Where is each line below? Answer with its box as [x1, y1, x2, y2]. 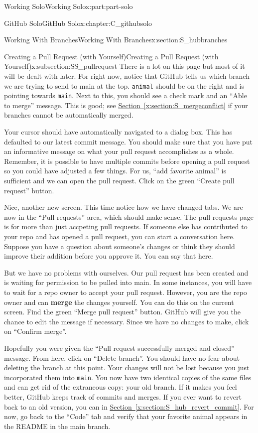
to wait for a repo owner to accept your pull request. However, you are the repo [4, 287, 247, 297]
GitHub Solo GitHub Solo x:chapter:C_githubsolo [4, 17, 152, 28]
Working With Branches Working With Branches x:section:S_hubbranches [4, 34, 228, 45]
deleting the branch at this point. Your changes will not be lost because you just [4, 362, 250, 373]
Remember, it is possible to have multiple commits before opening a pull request [4, 155, 250, 166]
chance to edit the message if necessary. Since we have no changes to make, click [4, 316, 249, 326]
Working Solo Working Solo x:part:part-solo [4, 1, 133, 11]
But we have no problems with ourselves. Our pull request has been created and [4, 267, 249, 278]
